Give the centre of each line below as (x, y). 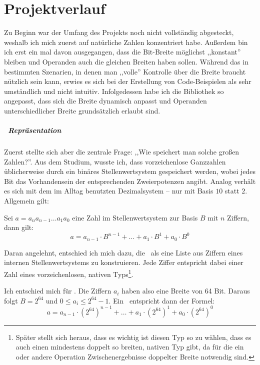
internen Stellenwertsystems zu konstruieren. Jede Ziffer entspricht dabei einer (124, 262)
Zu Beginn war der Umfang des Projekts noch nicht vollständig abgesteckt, (119, 32)
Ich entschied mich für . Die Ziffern (58, 291)
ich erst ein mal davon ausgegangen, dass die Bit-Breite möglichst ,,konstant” (122, 52)
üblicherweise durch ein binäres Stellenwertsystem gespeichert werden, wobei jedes (130, 171)
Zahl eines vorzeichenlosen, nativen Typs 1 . (69, 273)
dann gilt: (19, 227)
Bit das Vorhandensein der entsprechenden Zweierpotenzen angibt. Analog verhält (130, 181)
